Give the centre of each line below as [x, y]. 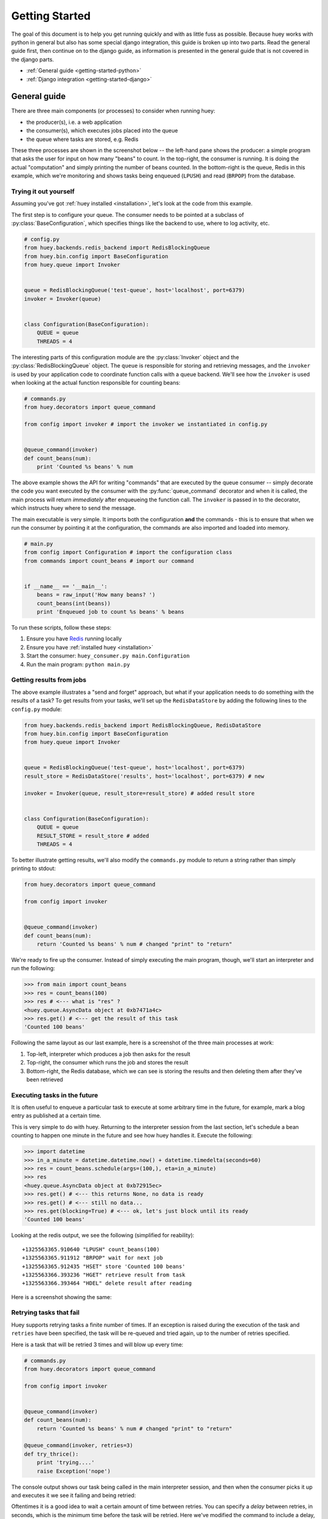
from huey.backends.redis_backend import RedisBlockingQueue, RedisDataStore [142, 725]
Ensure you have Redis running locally [74, 639]
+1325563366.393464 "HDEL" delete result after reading [107, 1283]
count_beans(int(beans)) [74, 603]
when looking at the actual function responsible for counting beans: [96, 382]
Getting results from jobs [49, 680]
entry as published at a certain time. [56, 1116]
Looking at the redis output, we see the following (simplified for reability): [103, 1235]
